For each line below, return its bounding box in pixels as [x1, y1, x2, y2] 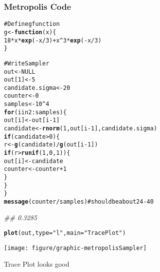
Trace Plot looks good [4, 258, 70, 269]
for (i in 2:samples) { [4, 108, 67, 116]
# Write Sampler [4, 60, 50, 67]
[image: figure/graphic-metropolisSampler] [4, 244, 147, 251]
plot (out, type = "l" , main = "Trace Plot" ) [4, 230, 126, 237]
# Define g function [4, 21, 60, 28]
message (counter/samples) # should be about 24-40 [4, 198, 154, 205]
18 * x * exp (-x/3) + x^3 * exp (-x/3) [4, 37, 102, 44]
